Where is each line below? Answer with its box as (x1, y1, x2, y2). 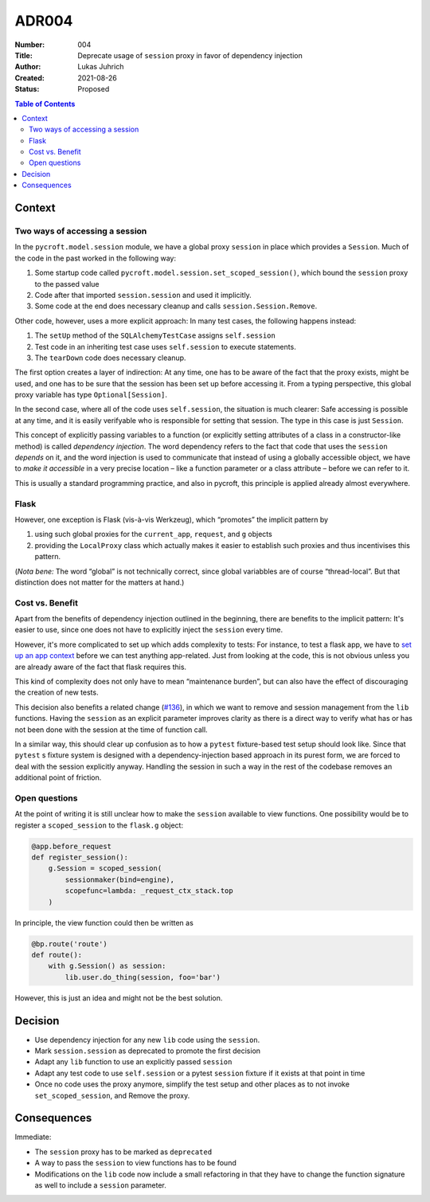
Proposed (77, 84, 110, 94)
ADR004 (14, 12, 73, 29)
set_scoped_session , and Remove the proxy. (34, 1090, 190, 1100)
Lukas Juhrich (77, 62, 124, 72)
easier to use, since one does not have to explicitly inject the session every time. (14, 625, 283, 635)
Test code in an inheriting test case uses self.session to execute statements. (34, 342, 296, 351)
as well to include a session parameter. (34, 1180, 166, 1190)
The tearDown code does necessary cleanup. (34, 353, 186, 362)
